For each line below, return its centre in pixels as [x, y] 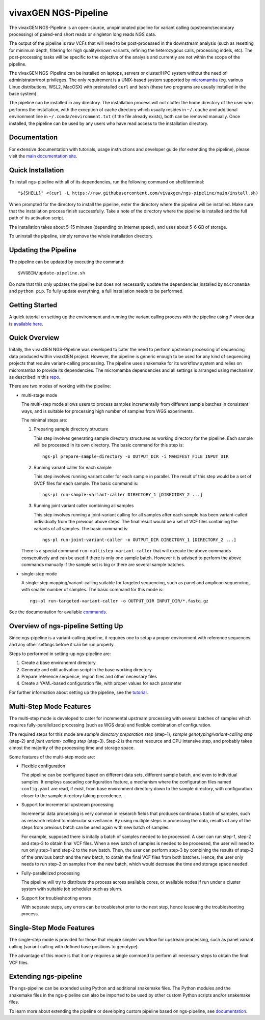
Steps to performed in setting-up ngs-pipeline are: [60, 654]
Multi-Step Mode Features [50, 706]
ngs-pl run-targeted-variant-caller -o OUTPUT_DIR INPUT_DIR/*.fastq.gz [119, 601]
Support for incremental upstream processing [67, 805]
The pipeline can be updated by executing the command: [67, 262]
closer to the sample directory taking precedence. [72, 795]
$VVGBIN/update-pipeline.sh [52, 273]
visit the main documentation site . [43, 156]
